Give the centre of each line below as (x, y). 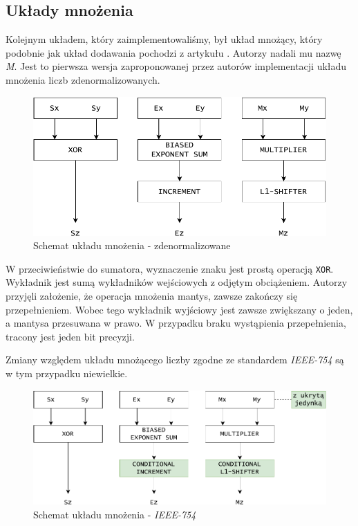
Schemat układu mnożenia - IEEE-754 (115, 514)
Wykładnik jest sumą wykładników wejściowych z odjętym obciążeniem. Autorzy (177, 282)
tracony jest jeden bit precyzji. (70, 336)
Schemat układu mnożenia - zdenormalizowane (132, 245)
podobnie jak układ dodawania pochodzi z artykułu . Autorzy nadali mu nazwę (173, 52)
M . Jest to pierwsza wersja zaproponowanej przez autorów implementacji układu (176, 66)
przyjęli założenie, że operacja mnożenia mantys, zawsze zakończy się (152, 295)
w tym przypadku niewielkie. (67, 373)
